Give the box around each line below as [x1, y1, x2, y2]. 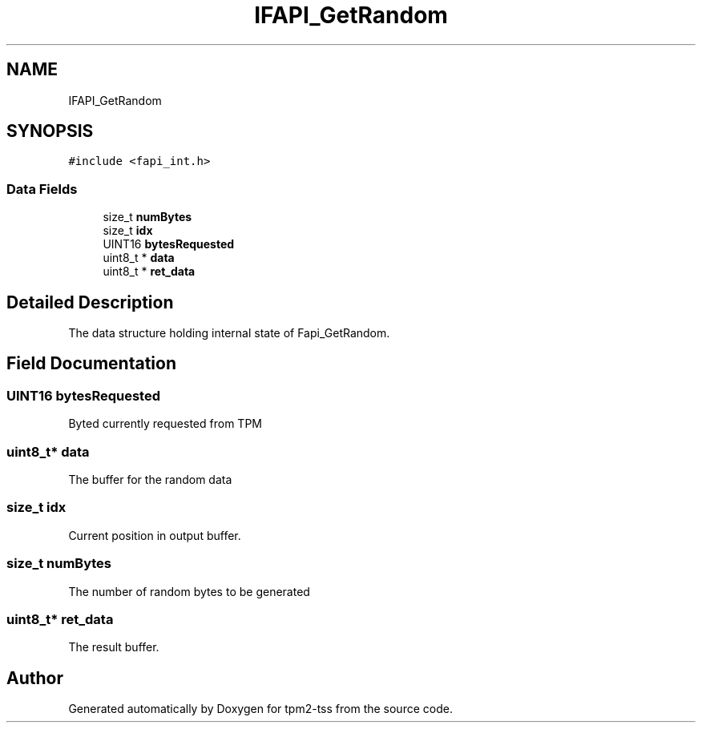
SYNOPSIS [6, 121, 94, 142]
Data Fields [6, 180, 78, 197]
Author [6, 667, 63, 688]
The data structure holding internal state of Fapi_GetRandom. [68, 326, 390, 340]
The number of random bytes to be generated [68, 584, 310, 598]
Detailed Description [6, 292, 174, 312]
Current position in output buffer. [68, 528, 241, 542]
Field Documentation [6, 353, 176, 374]
